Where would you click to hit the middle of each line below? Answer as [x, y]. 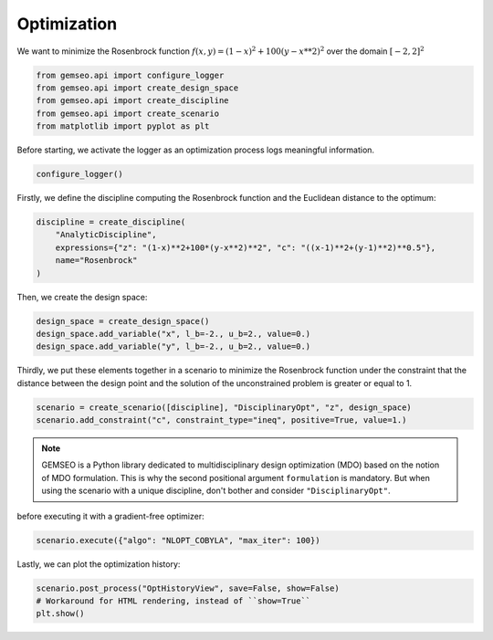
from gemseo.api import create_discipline [132, 101]
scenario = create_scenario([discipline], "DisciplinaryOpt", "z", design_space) [224, 407]
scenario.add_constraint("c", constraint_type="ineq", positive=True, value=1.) [221, 420]
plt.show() [60, 614]
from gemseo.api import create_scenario [127, 113]
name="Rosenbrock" [96, 261]
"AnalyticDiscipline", [106, 235]
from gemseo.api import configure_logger [130, 75]
